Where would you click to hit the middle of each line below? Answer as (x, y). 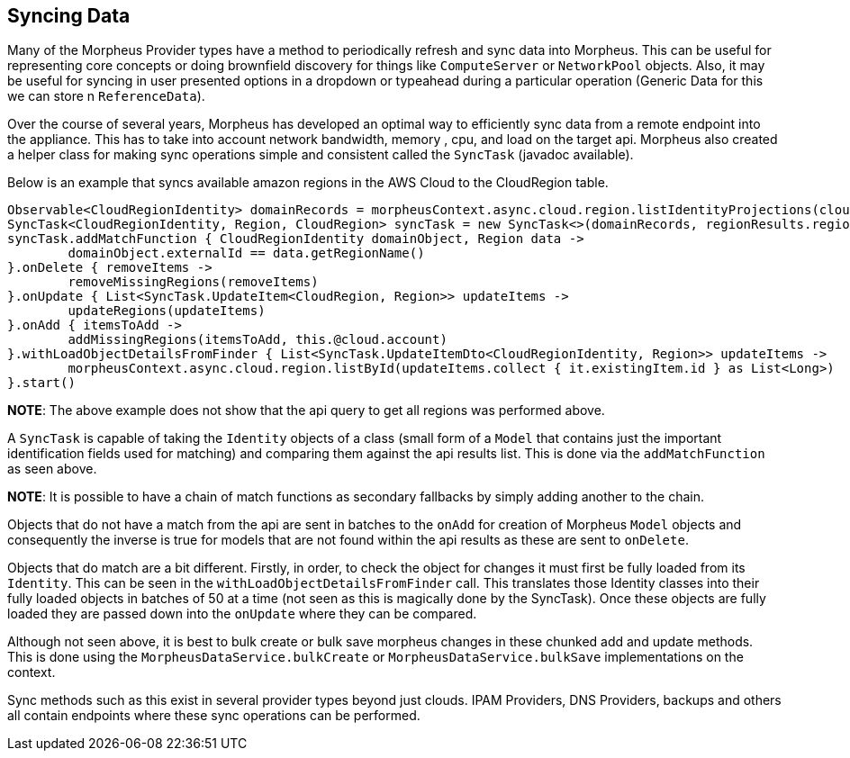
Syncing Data (69, 16)
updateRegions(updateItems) (167, 311)
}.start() (41, 383)
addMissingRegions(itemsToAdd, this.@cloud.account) (258, 340)
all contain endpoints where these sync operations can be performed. (214, 716)
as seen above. (52, 469)
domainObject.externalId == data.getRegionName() (246, 253)
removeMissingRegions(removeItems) (193, 282)
